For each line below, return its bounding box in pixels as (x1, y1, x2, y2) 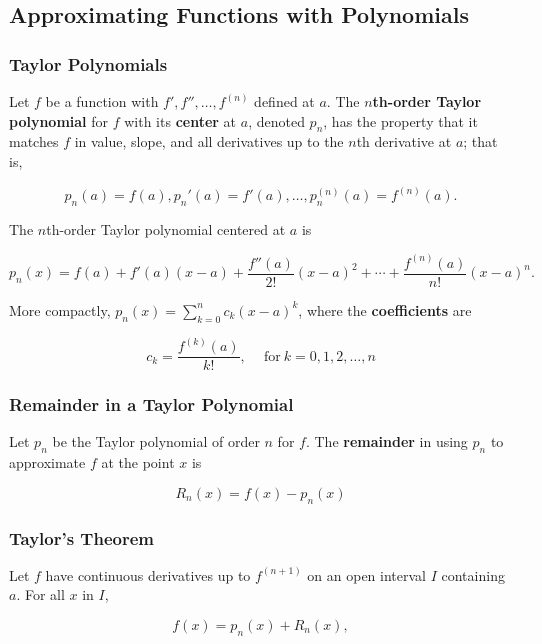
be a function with (45, 91, 159, 111)
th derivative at (356, 131, 452, 152)
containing (441, 564, 505, 585)
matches (9, 131, 59, 152)
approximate (9, 452, 86, 473)
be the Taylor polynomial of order (52, 431, 260, 452)
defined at (254, 91, 315, 111)
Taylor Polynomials (9, 51, 168, 76)
